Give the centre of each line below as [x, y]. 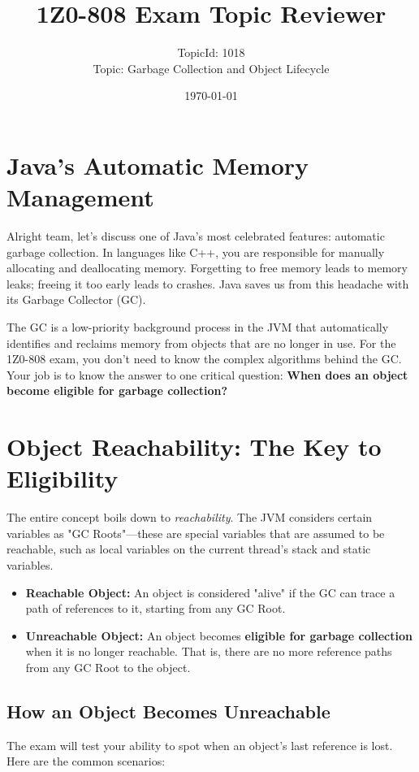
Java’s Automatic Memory [158, 165]
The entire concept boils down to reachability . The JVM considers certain [190, 517]
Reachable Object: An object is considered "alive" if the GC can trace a [210, 592]
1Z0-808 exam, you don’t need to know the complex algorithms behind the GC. [204, 359]
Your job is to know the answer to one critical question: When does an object [207, 374]
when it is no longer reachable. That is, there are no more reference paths [209, 651]
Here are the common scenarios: [86, 761]
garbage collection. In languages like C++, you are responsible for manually [196, 252]
